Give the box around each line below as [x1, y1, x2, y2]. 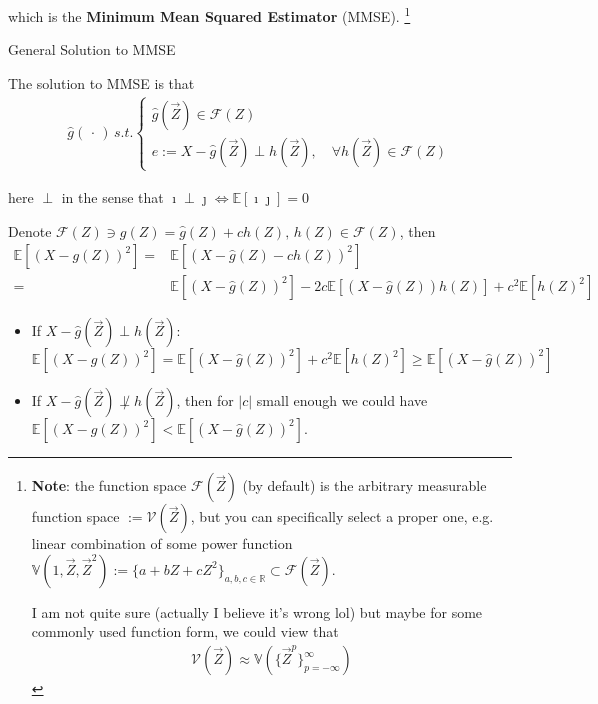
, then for [176, 390, 234, 411]
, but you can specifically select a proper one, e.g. [190, 506, 494, 527]
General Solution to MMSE [8, 39, 176, 60]
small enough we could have [256, 390, 428, 411]
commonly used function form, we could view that [31, 621, 339, 642]
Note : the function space [31, 475, 187, 496]
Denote [8, 220, 52, 241]
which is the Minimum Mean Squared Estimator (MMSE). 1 [8, 3, 411, 26]
